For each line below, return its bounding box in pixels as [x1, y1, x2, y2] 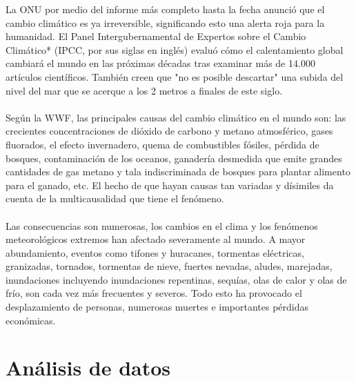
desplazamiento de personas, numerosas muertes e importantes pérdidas [6, 300, 309, 314]
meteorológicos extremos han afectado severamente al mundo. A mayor [6, 232, 306, 246]
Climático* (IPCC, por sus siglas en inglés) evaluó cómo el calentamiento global [6, 42, 344, 57]
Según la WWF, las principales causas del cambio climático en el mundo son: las [6, 110, 346, 124]
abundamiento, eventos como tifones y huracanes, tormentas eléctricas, [6, 245, 304, 260]
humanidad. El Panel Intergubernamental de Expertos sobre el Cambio [6, 29, 306, 43]
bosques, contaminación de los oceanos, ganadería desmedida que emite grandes [6, 150, 342, 165]
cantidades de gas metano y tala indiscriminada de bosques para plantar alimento [6, 164, 350, 179]
